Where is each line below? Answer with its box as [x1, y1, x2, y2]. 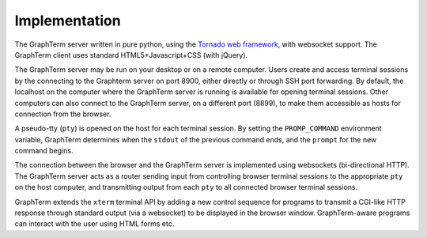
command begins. [14, 146, 74, 156]
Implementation [14, 12, 122, 29]
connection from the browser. [14, 109, 111, 119]
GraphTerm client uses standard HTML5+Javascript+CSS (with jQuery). [14, 50, 248, 59]
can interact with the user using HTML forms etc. [14, 219, 175, 229]
